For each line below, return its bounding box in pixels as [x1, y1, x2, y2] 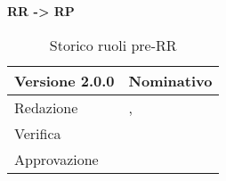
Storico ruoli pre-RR [49, 34, 177, 55]
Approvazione [14, 148, 99, 169]
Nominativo [128, 70, 213, 91]
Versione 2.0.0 [14, 70, 115, 91]
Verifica [14, 122, 61, 144]
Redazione [14, 96, 78, 118]
